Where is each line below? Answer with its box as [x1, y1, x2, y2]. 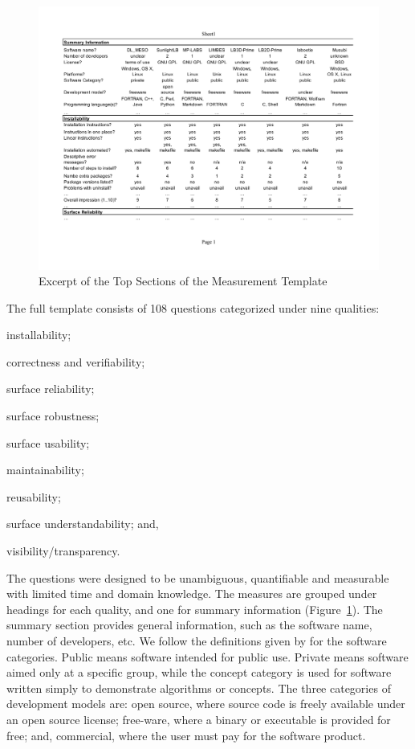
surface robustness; [6, 407, 100, 424]
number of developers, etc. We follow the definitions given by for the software [6, 632, 387, 649]
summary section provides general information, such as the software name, [6, 616, 372, 633]
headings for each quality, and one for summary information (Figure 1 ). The [6, 600, 383, 617]
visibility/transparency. [6, 542, 120, 559]
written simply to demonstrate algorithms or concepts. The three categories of [6, 679, 391, 696]
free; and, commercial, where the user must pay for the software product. [6, 726, 366, 743]
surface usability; [6, 434, 90, 451]
